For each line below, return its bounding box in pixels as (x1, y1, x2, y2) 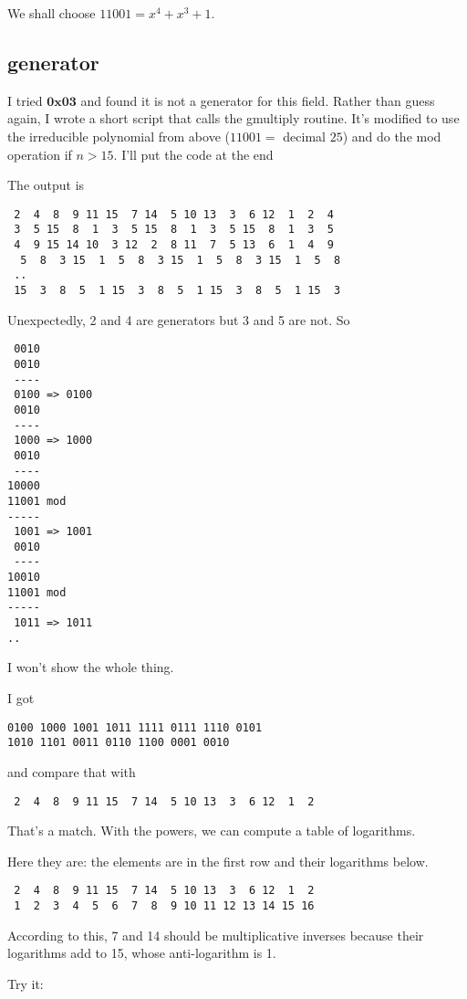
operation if (7, 144, 72, 163)
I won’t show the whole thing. (7, 657, 174, 677)
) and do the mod (342, 126, 441, 145)
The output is (7, 175, 85, 195)
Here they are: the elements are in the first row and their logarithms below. (7, 851, 429, 870)
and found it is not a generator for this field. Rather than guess (80, 90, 435, 110)
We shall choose (7, 4, 96, 22)
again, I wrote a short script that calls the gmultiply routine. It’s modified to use (7, 109, 460, 128)
